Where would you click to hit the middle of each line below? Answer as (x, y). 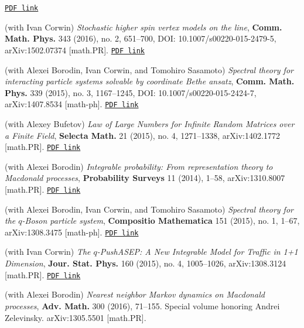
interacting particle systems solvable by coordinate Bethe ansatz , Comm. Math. (150, 81)
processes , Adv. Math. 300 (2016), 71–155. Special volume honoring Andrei (142, 305)
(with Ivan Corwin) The (48, 252)
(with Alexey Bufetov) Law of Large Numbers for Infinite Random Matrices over (150, 123)
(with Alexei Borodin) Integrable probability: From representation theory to (139, 166)
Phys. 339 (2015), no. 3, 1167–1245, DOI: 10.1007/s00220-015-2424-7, (131, 92)
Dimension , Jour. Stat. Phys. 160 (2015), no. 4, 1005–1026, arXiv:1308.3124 (146, 263)
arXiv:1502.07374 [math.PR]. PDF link (75, 49)
